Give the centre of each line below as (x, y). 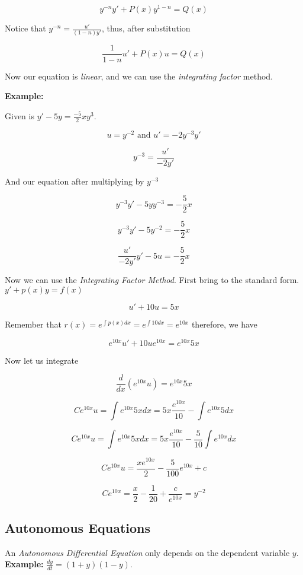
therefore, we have (224, 324)
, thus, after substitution (146, 28)
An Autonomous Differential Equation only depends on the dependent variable (147, 552)
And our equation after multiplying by (75, 181)
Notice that (25, 28)
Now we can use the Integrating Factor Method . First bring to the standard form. (152, 280)
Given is (20, 115)
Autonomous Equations (78, 528)
